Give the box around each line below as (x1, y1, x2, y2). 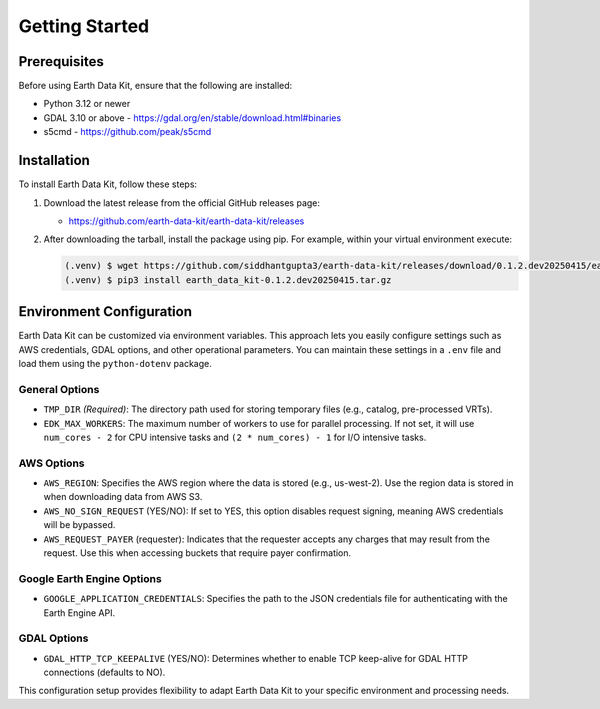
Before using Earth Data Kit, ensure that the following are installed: (18, 80, 293, 92)
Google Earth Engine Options (18, 571, 162, 585)
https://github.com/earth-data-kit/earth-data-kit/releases (68, 215, 305, 227)
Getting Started (18, 15, 150, 37)
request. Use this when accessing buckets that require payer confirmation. (43, 546, 352, 559)
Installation (18, 152, 90, 169)
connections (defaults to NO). (43, 666, 166, 679)
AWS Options (18, 456, 85, 470)
